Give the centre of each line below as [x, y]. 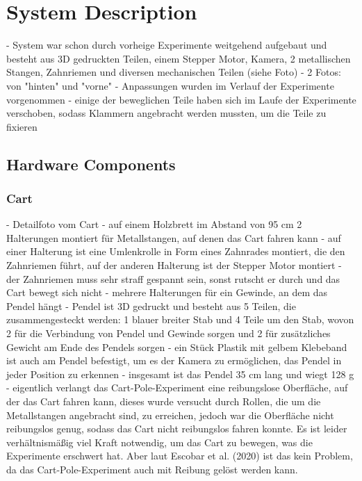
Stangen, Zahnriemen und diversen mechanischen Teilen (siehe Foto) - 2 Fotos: [174, 72]
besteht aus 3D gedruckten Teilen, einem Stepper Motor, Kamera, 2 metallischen [179, 58]
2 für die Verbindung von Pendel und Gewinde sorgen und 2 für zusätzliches [168, 333]
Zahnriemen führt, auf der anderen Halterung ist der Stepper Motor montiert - [174, 265]
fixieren [22, 126]
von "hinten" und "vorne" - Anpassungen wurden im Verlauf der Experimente [170, 85]
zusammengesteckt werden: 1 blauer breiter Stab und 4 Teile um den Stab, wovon [180, 319]
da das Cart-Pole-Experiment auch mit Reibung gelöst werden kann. [152, 469]
